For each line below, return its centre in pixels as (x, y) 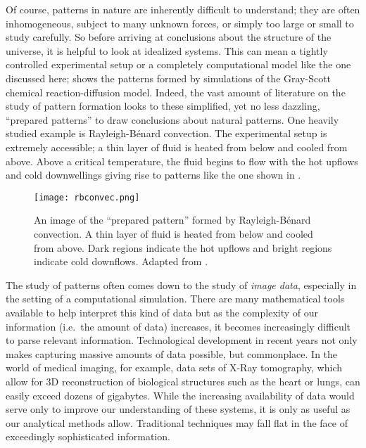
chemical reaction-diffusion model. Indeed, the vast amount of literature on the (176, 92)
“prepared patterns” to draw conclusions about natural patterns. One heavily (172, 119)
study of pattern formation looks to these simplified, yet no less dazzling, (163, 106)
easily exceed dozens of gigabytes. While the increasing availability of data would (180, 395)
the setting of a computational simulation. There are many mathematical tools (175, 299)
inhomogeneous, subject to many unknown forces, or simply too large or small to (180, 23)
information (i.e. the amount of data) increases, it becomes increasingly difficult (178, 326)
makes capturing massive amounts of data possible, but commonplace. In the (172, 353)
